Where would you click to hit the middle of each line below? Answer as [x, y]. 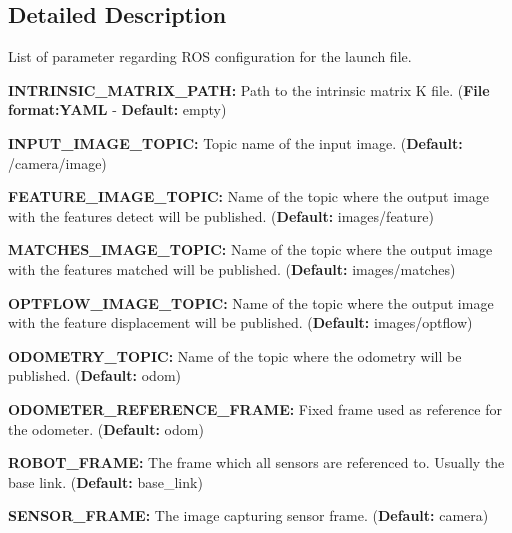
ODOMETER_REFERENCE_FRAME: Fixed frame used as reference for [255, 408]
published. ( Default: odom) [94, 375]
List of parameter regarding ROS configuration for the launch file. [210, 56]
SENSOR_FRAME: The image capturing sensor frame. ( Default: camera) [248, 515]
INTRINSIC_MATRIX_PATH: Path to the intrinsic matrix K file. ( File [249, 89]
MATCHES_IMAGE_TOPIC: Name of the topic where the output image [250, 249]
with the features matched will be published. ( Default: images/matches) [232, 268]
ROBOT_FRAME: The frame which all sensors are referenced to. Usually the [256, 462]
